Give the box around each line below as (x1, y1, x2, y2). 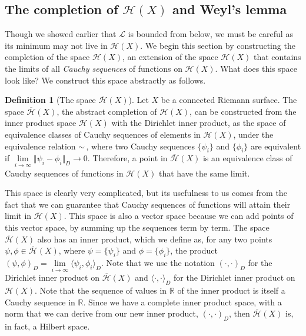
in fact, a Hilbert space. (5, 320, 90, 332)
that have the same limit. (158, 167, 250, 179)
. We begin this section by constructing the (140, 39, 295, 51)
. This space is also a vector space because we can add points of (64, 209, 294, 222)
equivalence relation (5, 139, 76, 152)
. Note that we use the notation (101, 256, 215, 268)
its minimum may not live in (5, 39, 108, 51)
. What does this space (215, 62, 298, 74)
